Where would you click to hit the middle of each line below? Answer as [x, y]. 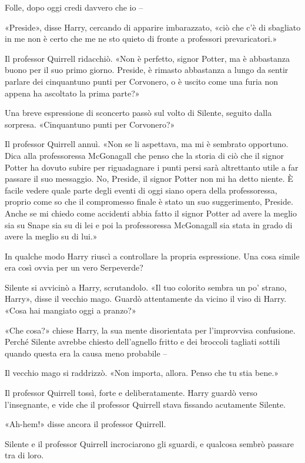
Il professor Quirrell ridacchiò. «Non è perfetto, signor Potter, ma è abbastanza [148, 58]
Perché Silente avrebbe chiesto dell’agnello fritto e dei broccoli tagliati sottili [143, 342]
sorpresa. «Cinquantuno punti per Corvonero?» [90, 124]
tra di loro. [24, 455]
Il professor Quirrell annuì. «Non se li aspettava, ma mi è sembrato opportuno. [147, 144]
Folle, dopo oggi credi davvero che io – [74, 7]
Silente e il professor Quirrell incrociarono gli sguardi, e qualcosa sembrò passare [150, 443]
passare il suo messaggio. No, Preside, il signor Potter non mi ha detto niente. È [149, 179]
